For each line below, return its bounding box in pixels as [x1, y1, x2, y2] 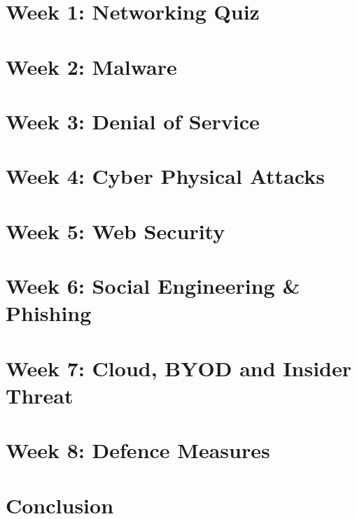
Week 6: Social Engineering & [6, 271, 300, 300]
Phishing [6, 299, 92, 327]
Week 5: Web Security [6, 216, 225, 245]
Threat [6, 381, 73, 409]
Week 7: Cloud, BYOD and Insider [6, 353, 352, 382]
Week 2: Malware [6, 52, 177, 80]
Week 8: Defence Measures [6, 436, 270, 464]
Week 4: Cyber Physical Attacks [6, 162, 325, 190]
